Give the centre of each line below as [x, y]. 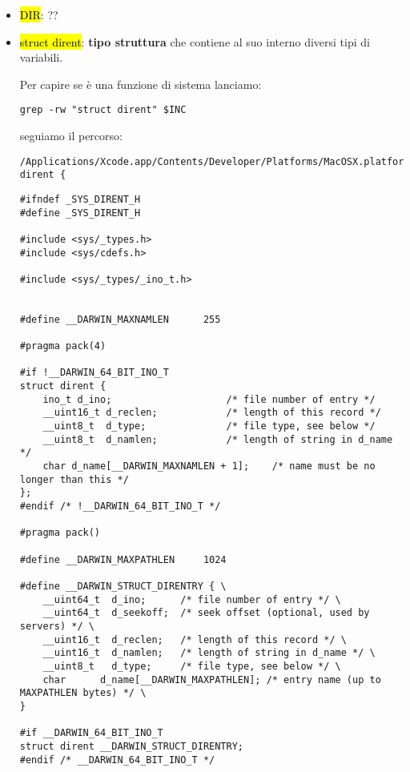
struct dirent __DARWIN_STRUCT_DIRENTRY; [131, 746]
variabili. [41, 57]
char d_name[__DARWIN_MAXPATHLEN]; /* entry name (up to [212, 680]
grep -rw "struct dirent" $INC [103, 110]
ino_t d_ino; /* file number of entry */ [209, 399]
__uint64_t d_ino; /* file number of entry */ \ [192, 599]
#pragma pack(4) [63, 346]
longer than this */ [74, 479]
